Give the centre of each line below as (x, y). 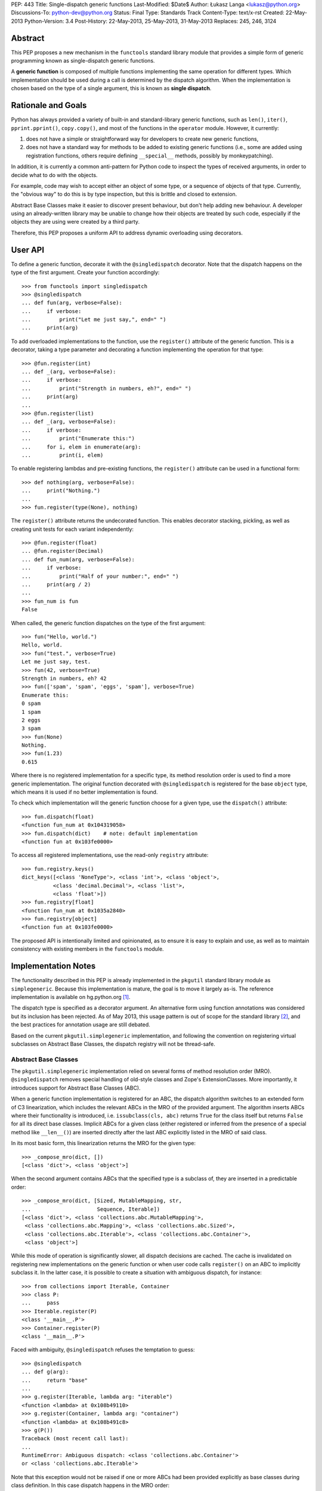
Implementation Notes (53, 966)
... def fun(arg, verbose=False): (72, 303)
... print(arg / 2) (56, 585)
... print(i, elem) (63, 455)
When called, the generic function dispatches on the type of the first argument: (108, 623)
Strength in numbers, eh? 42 (64, 678)
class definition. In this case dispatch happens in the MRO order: (90, 1486)
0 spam (31, 703)
